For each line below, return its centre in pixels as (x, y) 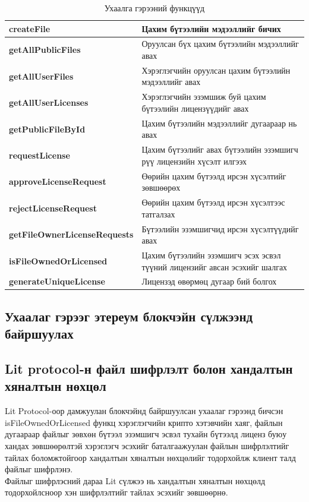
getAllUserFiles (41, 76)
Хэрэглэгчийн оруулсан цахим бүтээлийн (216, 70)
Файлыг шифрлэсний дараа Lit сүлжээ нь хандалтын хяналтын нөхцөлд (135, 480)
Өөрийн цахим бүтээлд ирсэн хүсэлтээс (213, 202)
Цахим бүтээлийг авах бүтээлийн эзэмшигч (220, 149)
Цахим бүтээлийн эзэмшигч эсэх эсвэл (211, 255)
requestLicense (40, 155)
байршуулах (39, 334)
